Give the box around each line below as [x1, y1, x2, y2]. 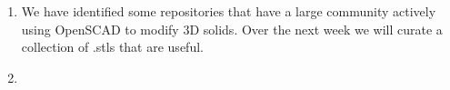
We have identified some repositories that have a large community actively [21, 2, 436, 20]
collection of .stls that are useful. [21, 37, 204, 56]
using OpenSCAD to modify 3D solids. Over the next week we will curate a [21, 19, 443, 38]
